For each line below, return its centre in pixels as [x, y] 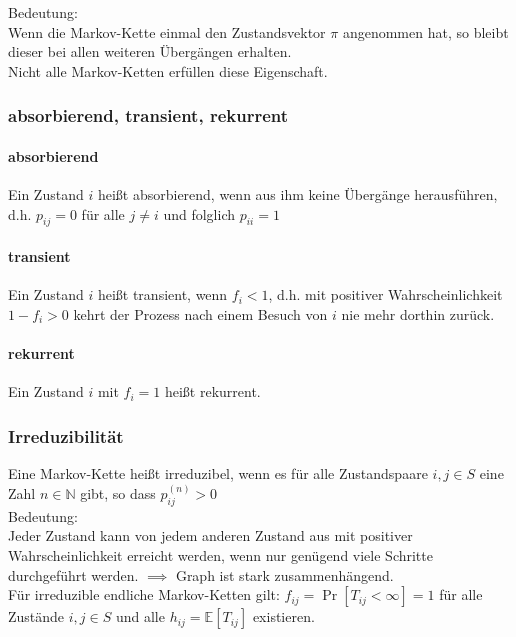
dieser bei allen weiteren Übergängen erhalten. [150, 51]
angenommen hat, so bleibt [425, 31]
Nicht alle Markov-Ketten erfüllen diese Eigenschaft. [168, 70]
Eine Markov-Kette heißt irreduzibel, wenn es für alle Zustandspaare [218, 473]
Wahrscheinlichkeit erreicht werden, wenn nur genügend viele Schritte [220, 555]
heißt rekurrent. [212, 391]
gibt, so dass [118, 493]
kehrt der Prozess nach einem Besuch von [200, 313]
